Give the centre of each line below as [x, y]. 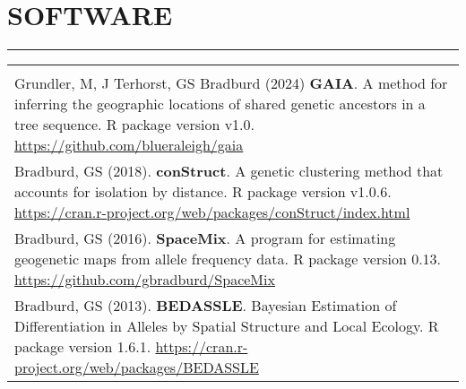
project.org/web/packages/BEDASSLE [137, 367]
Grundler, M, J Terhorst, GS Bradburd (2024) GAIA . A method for [231, 83]
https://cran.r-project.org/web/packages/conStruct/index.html [212, 212]
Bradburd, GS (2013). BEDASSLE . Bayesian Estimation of [206, 306]
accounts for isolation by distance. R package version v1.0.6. [203, 192]
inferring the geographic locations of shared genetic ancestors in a [220, 104]
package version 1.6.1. [83, 347]
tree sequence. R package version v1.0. [135, 125]
